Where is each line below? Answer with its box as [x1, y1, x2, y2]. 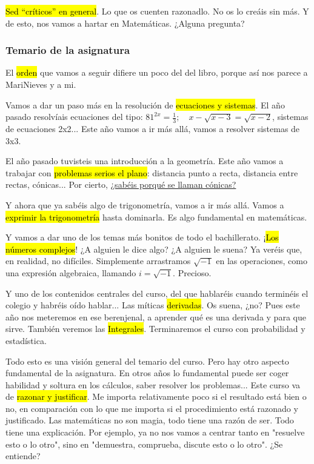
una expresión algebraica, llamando [5, 266, 136, 279]
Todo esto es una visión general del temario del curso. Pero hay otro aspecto [5, 354, 289, 367]
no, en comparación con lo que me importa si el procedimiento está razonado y [5, 402, 298, 414]
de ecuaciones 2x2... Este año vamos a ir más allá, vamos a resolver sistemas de [5, 122, 300, 135]
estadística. [5, 334, 47, 346]
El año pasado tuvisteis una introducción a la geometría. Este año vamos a [5, 154, 284, 167]
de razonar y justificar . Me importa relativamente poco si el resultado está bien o [5, 390, 307, 403]
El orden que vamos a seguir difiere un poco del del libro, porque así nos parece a [5, 66, 308, 79]
